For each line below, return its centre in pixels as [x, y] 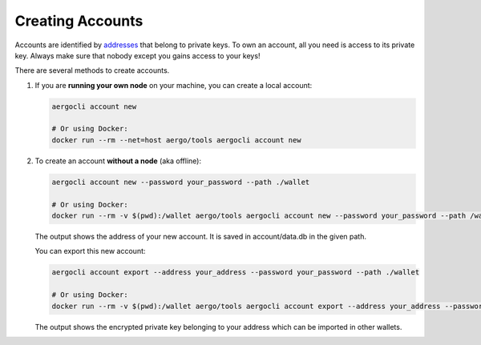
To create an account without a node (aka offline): [118, 161]
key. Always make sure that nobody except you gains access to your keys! [137, 55]
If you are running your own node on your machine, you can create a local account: [174, 85]
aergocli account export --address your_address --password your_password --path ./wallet [236, 273]
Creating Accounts [79, 21]
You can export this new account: [90, 251]
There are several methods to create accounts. [92, 70]
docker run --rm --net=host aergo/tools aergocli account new [176, 140]
